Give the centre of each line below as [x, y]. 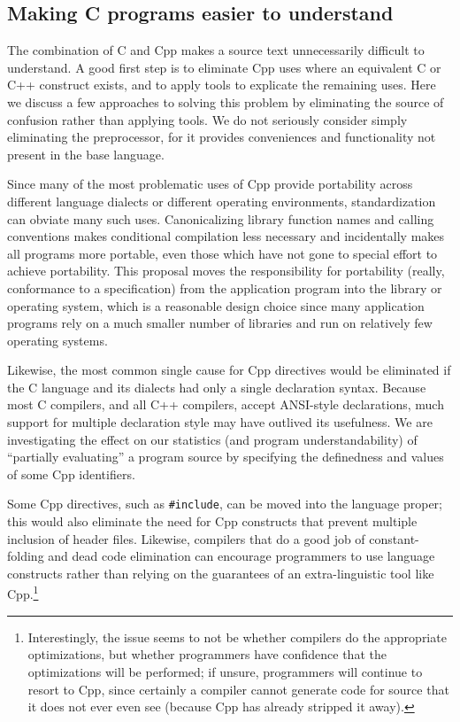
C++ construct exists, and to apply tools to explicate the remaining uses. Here [222, 85]
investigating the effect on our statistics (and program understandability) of [212, 439]
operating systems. [57, 340]
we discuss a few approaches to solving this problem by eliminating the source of [226, 101]
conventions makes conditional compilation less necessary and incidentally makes [226, 236]
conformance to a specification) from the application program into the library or [225, 287]
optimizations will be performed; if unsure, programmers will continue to [225, 671]
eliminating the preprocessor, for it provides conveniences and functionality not [222, 137]
